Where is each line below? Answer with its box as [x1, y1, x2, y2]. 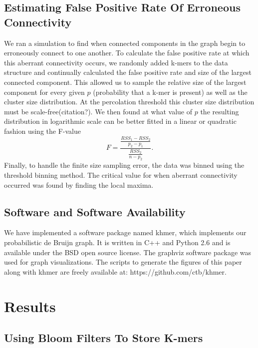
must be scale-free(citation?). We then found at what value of [4, 106, 193, 116]
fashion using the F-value [4, 125, 81, 136]
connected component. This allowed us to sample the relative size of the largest [4, 76, 247, 87]
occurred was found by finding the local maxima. [4, 179, 154, 190]
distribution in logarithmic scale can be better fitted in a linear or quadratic [4, 116, 237, 126]
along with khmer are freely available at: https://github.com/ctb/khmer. [4, 266, 227, 277]
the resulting [200, 106, 239, 116]
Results [4, 296, 56, 316]
